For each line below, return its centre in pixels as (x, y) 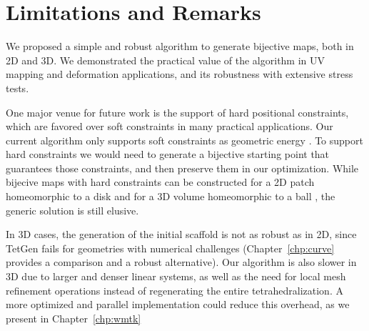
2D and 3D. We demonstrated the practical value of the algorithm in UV (166, 60)
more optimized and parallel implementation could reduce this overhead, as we (178, 304)
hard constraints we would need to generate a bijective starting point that (168, 154)
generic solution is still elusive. (72, 210)
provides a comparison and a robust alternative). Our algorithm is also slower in (181, 262)
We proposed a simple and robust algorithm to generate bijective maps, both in (180, 46)
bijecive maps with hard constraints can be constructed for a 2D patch (160, 182)
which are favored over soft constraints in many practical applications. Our (170, 126)
